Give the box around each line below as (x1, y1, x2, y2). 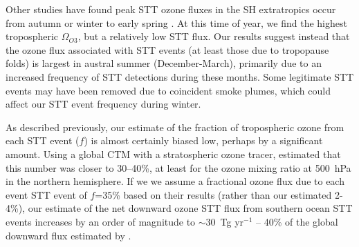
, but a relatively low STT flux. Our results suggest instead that (77, 29, 350, 43)
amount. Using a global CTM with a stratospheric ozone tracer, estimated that (6, 146, 341, 161)
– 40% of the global (256, 214, 338, 228)
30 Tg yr (205, 214, 244, 228)
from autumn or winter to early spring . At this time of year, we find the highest (6, 15, 347, 30)
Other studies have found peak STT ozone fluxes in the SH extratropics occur (6, 2, 336, 16)
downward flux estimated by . (6, 228, 131, 242)
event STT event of (6, 187, 87, 201)
